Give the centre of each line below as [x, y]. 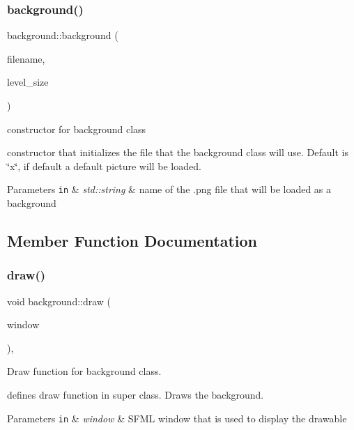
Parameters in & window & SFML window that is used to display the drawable [177, 418]
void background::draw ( [59, 301]
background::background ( [63, 35]
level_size [28, 82]
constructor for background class [77, 129]
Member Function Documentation [132, 241]
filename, [26, 58]
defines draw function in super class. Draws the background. [136, 394]
